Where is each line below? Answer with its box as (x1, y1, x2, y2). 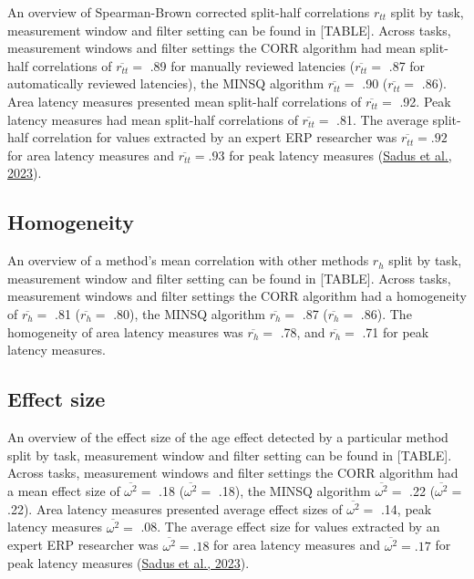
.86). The (360, 304, 412, 323)
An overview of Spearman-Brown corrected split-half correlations (7, 3, 370, 21)
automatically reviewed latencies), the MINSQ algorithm (7, 74, 325, 93)
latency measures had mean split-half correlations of (7, 109, 298, 129)
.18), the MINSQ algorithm (218, 481, 371, 500)
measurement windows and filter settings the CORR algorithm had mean (7, 38, 417, 57)
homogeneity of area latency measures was (7, 322, 243, 341)
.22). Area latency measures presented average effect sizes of (7, 499, 343, 518)
